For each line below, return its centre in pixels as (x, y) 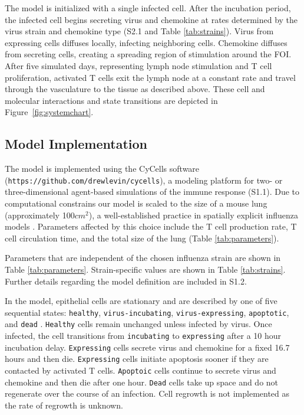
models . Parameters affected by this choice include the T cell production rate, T (151, 226)
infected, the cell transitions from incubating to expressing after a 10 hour (143, 336)
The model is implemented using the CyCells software (102, 169)
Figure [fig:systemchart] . (49, 112)
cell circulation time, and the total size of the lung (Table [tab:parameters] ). (142, 238)
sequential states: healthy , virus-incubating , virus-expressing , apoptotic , (147, 312)
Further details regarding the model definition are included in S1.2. (126, 281)
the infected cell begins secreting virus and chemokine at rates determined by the (151, 19)
